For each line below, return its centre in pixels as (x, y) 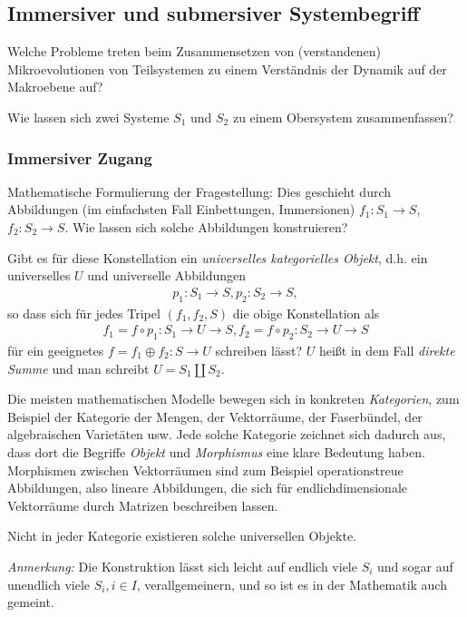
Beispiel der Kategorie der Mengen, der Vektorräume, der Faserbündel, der (215, 416)
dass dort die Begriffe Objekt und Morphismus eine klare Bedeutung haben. (216, 451)
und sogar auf (415, 566)
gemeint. (31, 602)
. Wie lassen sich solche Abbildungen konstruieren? (206, 226)
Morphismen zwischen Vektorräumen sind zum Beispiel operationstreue (205, 470)
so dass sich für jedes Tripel (84, 313)
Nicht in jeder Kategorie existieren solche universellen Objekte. (182, 536)
